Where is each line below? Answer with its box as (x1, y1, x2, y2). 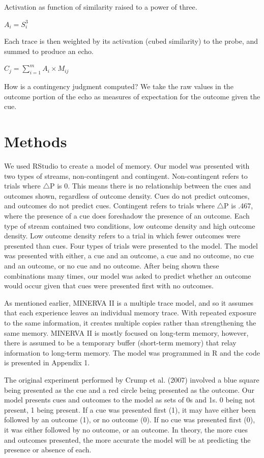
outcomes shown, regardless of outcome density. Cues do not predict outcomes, (4, 190, 250, 201)
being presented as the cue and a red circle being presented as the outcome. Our (4, 384, 255, 395)
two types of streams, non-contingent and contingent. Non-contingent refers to (4, 170, 248, 181)
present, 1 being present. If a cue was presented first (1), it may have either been (4, 404, 256, 415)
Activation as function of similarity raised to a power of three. (4, 2, 197, 12)
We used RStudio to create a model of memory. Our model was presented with (4, 160, 250, 171)
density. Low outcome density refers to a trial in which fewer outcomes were (4, 230, 241, 241)
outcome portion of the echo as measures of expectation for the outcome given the (4, 91, 260, 101)
